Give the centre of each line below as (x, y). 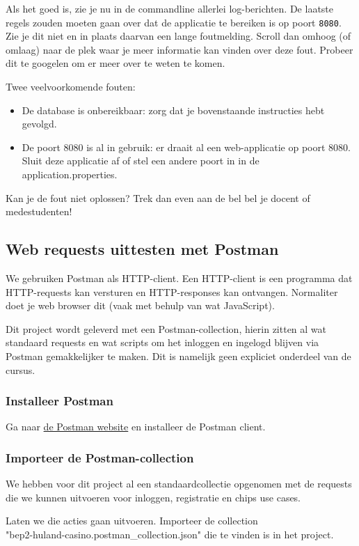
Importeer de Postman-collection (100, 457)
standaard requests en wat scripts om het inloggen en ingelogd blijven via (162, 342)
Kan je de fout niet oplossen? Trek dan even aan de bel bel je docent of (158, 197)
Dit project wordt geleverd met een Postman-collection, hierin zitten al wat (166, 328)
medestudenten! (39, 211)
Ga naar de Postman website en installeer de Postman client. (136, 427)
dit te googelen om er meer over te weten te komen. (115, 63)
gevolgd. (39, 124)
